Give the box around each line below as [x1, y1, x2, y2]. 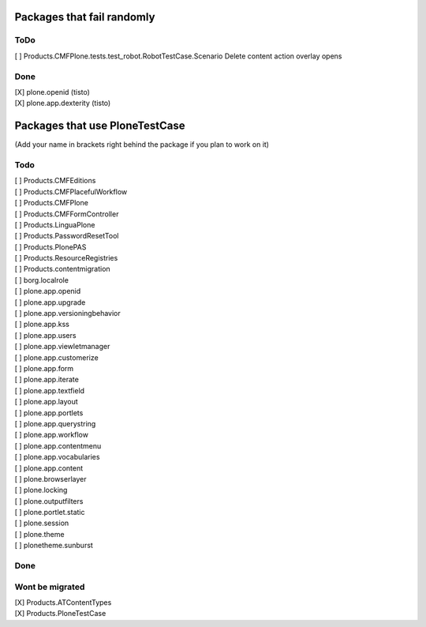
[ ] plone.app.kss [14, 320, 70, 329]
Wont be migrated [14, 581, 85, 592]
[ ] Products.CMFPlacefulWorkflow [14, 186, 128, 197]
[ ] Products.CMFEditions [14, 176, 96, 186]
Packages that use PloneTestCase [14, 119, 185, 133]
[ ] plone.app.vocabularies [14, 452, 100, 462]
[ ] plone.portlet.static [14, 508, 85, 517]
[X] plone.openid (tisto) [14, 87, 91, 96]
